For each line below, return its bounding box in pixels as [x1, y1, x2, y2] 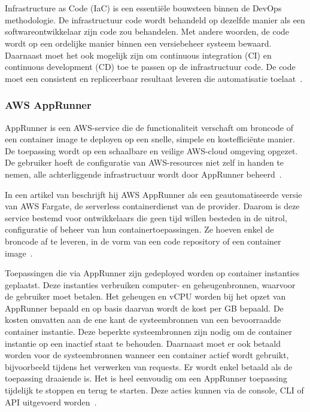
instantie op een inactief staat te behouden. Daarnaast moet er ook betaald [5, 337, 281, 349]
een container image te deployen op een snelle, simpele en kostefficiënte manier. [5, 133, 295, 145]
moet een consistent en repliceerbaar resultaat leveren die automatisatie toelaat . [5, 72, 303, 84]
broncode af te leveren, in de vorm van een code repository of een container [5, 234, 281, 247]
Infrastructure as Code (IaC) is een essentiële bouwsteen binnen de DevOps [5, 2, 282, 14]
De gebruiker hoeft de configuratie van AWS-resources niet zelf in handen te [5, 156, 284, 169]
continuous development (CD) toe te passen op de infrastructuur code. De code [5, 60, 296, 73]
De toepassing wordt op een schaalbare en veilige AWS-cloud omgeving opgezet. [5, 144, 298, 157]
